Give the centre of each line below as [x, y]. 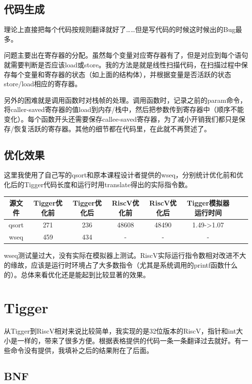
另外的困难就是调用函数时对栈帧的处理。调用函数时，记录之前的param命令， [125, 100]
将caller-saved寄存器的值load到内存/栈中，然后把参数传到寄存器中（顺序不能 [124, 109]
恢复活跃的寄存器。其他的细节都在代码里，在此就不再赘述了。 [112, 128]
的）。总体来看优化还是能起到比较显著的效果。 [77, 274]
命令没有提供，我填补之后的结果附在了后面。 [82, 350]
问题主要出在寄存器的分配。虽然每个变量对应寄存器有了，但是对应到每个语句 [126, 55]
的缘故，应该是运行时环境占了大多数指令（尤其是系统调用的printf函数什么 [121, 265]
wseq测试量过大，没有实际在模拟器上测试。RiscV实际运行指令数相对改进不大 [125, 255]
